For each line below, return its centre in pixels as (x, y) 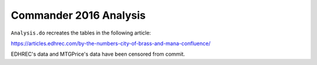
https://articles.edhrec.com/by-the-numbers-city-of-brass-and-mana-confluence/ (111, 43)
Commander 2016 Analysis (78, 15)
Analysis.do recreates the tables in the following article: (81, 33)
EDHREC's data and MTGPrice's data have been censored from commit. (98, 54)
